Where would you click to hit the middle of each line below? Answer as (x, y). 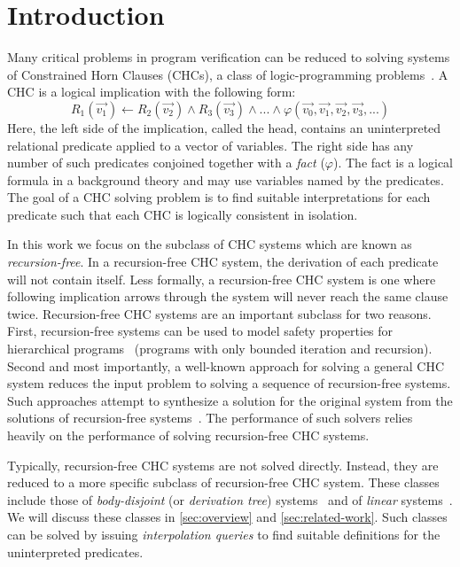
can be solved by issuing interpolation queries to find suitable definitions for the (224, 534)
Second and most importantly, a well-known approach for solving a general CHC (226, 365)
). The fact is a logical (393, 163)
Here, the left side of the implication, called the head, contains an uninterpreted (224, 127)
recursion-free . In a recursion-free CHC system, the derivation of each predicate (223, 262)
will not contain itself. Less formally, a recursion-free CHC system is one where (222, 279)
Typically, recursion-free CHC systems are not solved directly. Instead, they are (223, 465)
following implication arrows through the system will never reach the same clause (228, 296)
